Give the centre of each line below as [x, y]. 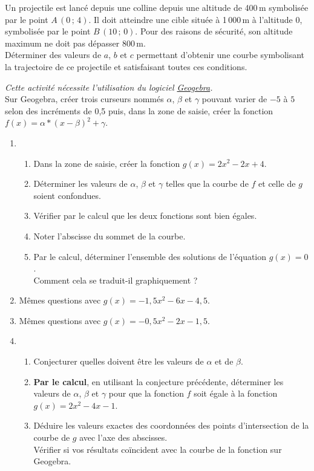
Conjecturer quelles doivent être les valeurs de [119, 361]
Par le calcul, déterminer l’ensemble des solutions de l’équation [150, 256]
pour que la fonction [146, 393]
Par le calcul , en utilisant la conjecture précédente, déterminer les [159, 381]
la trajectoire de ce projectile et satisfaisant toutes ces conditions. [126, 66]
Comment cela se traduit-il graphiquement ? [116, 280]
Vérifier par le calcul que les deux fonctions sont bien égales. [145, 216]
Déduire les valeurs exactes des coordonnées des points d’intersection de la [171, 425]
